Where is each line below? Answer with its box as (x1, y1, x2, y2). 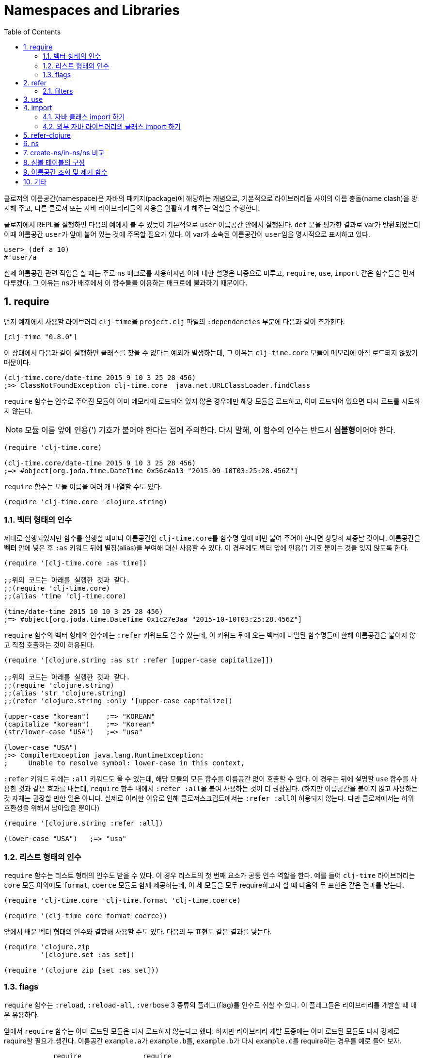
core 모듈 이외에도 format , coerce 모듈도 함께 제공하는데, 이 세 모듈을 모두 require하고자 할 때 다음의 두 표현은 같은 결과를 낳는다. (4, 881, 405, 890)
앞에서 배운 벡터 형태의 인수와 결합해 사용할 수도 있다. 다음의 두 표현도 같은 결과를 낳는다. (4, 927, 272, 936)
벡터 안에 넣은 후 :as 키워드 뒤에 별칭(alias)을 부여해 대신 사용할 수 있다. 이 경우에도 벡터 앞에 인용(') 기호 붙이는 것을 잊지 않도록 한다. (4, 544, 409, 552)
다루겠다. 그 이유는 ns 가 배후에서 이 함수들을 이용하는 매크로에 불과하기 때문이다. (4, 278, 248, 287)
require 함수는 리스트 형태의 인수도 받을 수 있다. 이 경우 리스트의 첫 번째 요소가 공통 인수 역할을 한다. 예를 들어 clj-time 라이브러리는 (4, 871, 415, 880)
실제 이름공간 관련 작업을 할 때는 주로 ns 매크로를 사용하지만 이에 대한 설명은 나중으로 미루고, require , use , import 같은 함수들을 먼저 (4, 268, 415, 277)
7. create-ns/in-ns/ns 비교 (23, 148, 105, 157)
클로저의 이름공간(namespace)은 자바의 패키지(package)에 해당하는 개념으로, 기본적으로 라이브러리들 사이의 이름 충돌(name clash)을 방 (4, 194, 418, 202)
